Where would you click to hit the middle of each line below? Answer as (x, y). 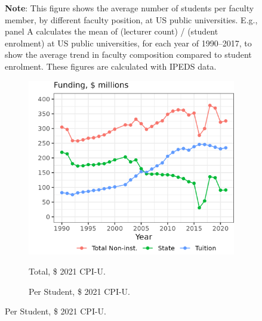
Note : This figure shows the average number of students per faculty (130, 8)
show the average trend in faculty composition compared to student (128, 54)
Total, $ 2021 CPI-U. (67, 271)
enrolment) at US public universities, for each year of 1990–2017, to (128, 43)
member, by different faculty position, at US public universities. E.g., (131, 19)
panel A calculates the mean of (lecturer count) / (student (112, 31)
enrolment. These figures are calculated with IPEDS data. (111, 66)
